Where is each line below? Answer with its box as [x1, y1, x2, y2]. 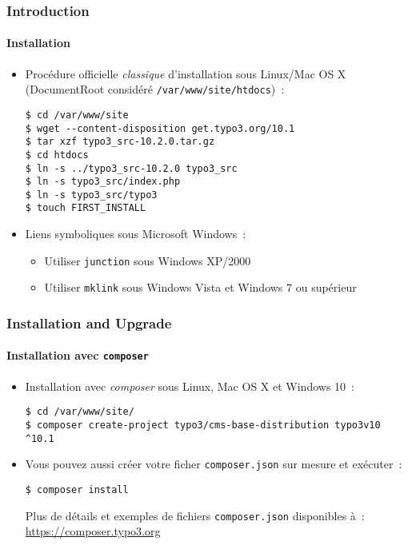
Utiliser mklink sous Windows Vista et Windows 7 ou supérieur [44, 279, 357, 296]
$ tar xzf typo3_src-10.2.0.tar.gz [25, 136, 215, 148]
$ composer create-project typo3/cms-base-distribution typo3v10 [25, 420, 381, 431]
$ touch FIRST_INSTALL [25, 202, 146, 214]
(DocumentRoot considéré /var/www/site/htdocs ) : [25, 81, 285, 97]
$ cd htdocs [25, 149, 89, 161]
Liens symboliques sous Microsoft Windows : [25, 225, 246, 242]
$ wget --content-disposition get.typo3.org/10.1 [25, 122, 295, 134]
